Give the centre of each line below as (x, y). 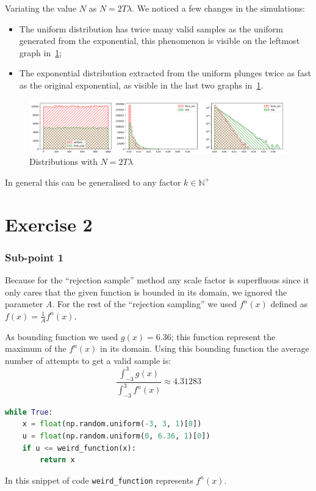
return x (57, 460)
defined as (289, 304)
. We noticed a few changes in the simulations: (218, 8)
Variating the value (41, 8)
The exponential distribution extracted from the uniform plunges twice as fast (165, 73)
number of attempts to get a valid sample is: (88, 360)
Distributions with (64, 162)
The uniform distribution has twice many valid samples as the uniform (151, 28)
